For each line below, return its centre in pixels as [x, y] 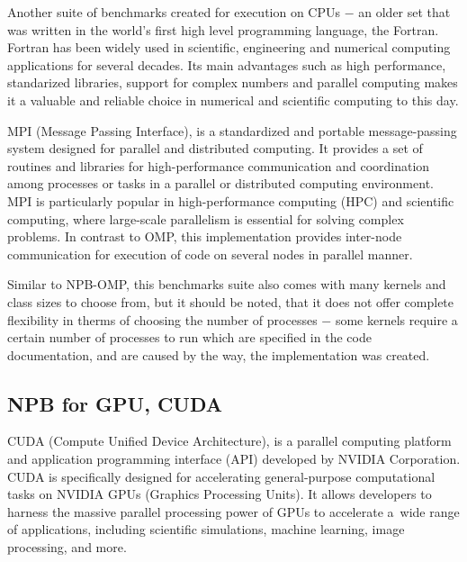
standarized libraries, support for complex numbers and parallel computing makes [233, 82]
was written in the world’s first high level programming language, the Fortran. [223, 29]
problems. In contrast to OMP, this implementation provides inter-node [205, 236]
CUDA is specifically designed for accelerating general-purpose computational [221, 476]
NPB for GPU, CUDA [115, 403]
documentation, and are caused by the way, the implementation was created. [219, 354]
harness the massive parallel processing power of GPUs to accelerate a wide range [233, 511]
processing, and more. [67, 547]
